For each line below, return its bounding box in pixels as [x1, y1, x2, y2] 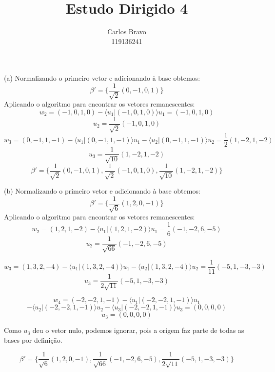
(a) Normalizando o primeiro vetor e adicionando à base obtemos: [4, 73, 200, 83]
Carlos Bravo [107, 26, 146, 37]
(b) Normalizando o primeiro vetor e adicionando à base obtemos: [4, 186, 200, 196]
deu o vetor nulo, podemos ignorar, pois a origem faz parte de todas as [32, 325, 244, 335]
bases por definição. [4, 334, 62, 345]
